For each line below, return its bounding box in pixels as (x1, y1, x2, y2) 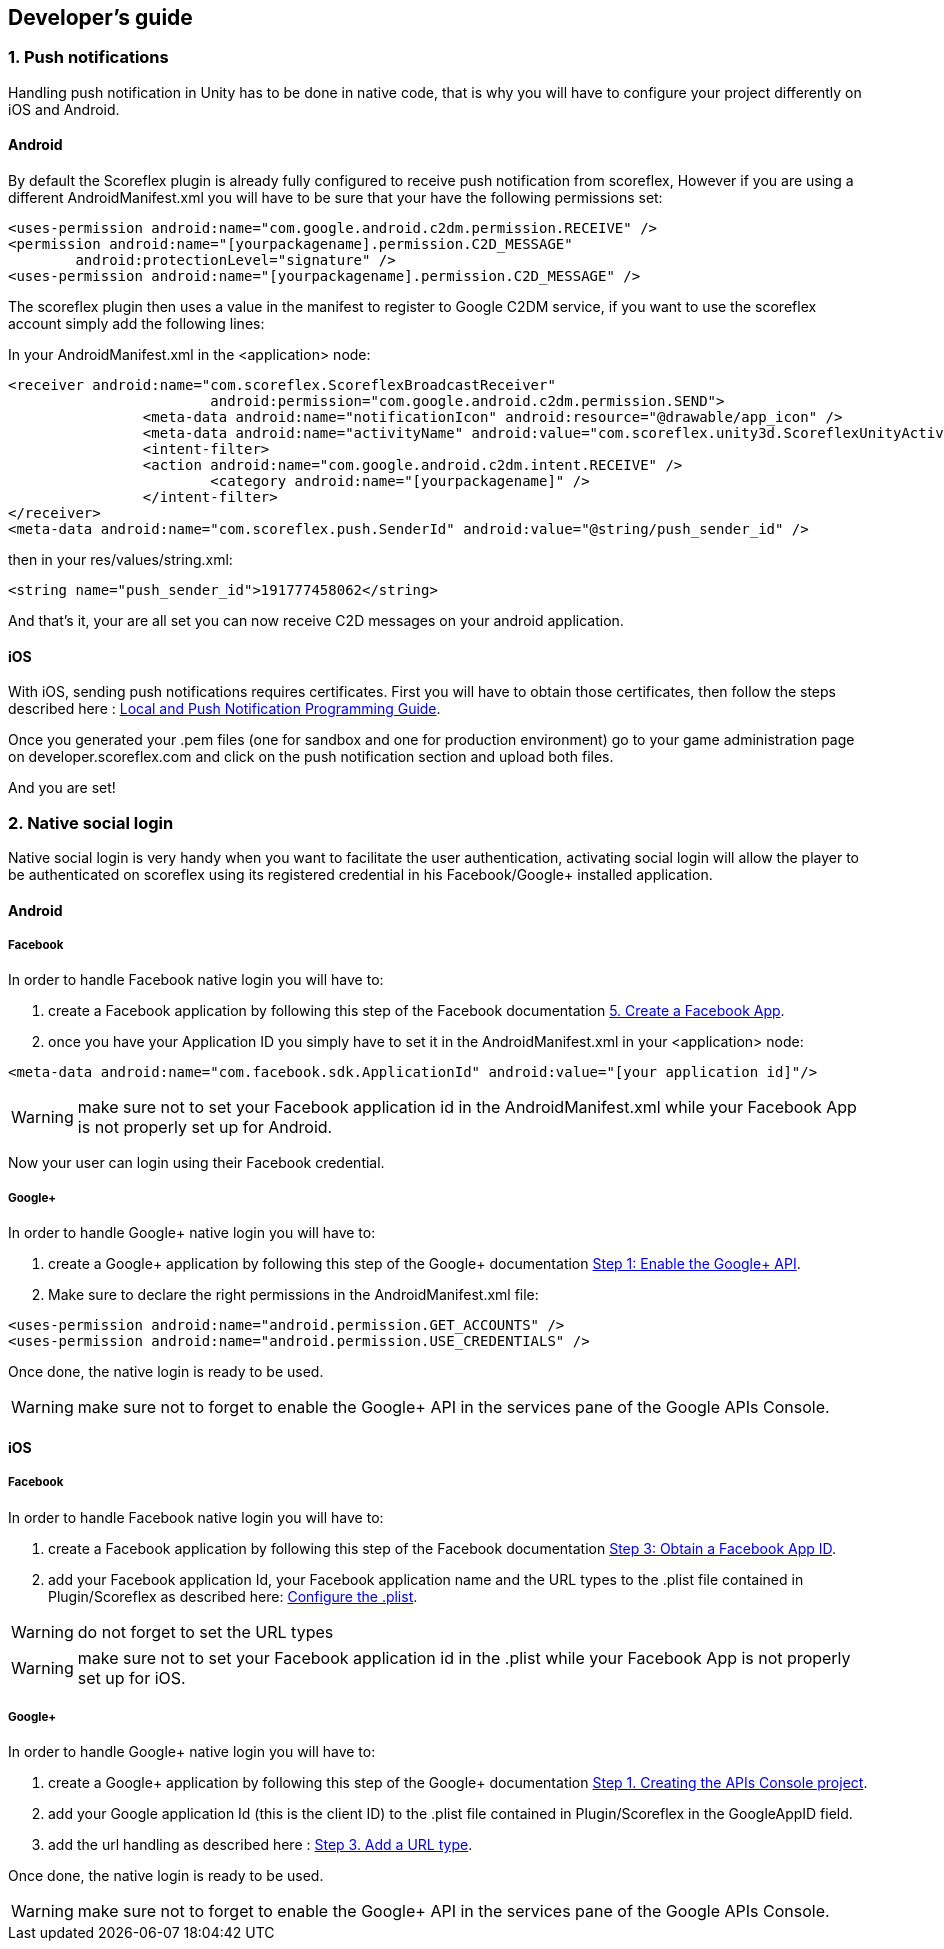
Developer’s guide (8, 5, 193, 30)
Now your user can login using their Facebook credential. (8, 1154, 385, 1172)
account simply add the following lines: (8, 315, 265, 333)
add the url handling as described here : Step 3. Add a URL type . (48, 1836, 473, 1854)
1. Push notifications (8, 47, 169, 68)
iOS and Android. (8, 100, 120, 118)
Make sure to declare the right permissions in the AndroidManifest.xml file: (48, 1286, 539, 1304)
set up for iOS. (77, 1667, 186, 1688)
